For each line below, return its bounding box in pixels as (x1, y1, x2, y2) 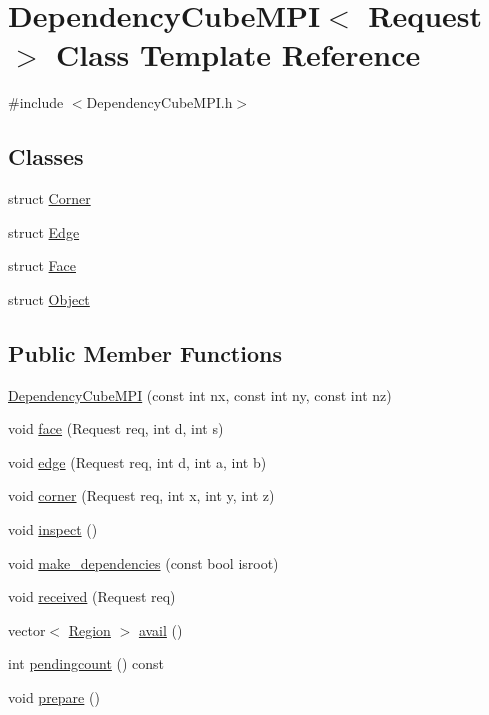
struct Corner (8, 188, 91, 209)
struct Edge (8, 221, 80, 242)
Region (68, 619, 111, 640)
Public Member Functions (8, 337, 282, 368)
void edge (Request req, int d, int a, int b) (8, 451, 267, 472)
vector (8, 619, 46, 640)
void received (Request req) (8, 586, 176, 607)
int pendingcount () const (8, 653, 165, 674)
